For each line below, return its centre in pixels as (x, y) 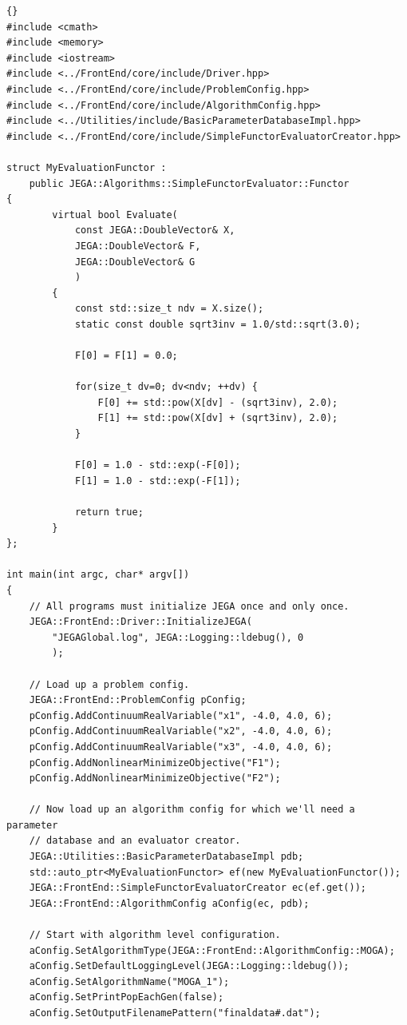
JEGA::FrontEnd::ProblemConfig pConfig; (138, 700)
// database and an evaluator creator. (135, 841)
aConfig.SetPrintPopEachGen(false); (126, 997)
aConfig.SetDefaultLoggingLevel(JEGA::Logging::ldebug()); (189, 966)
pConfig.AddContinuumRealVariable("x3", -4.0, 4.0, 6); (181, 747)
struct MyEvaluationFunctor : (87, 167)
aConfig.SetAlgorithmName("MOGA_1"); (129, 981)
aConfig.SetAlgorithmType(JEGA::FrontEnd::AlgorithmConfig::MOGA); (212, 950)
